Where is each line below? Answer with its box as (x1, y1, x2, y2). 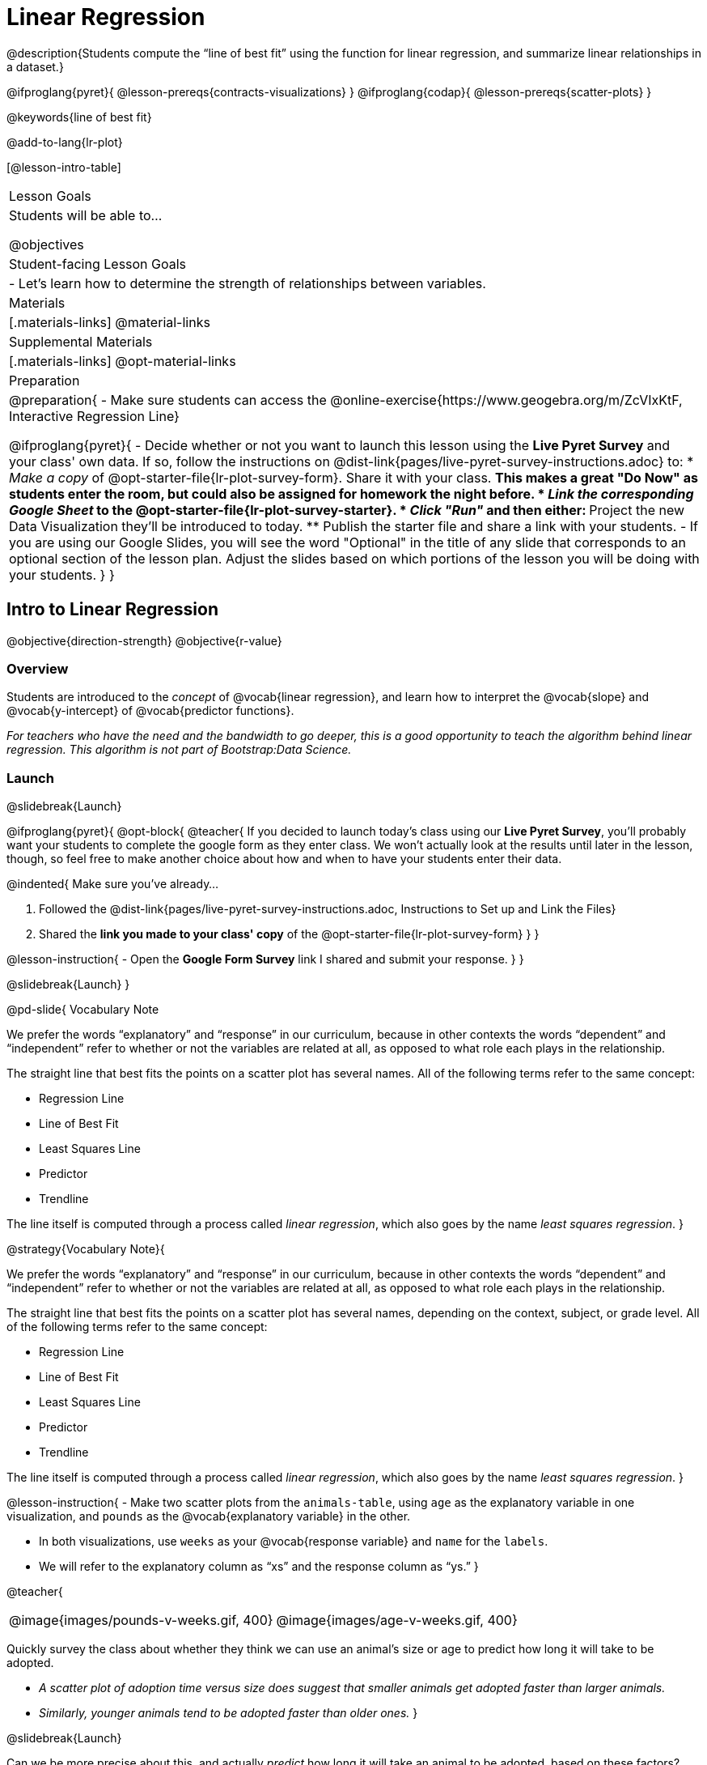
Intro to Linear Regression (6, 599, 218, 620)
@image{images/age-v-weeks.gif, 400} (276, 1612, 518, 1629)
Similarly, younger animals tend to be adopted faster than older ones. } (39, 1706, 418, 1720)
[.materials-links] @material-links (9, 313, 210, 330)
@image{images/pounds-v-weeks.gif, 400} (9, 1612, 273, 1629)
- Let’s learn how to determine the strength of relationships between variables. (9, 274, 486, 291)
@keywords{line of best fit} (6, 109, 152, 124)
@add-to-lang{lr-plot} (6, 134, 123, 149)
